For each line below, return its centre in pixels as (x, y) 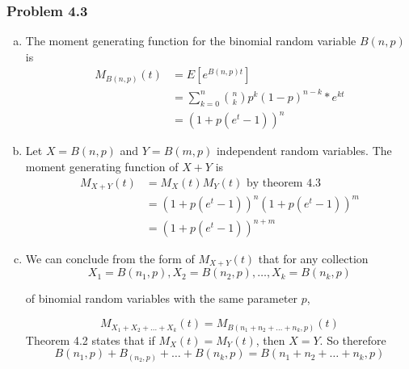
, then (270, 340)
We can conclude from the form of (110, 259)
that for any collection (313, 259)
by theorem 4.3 (284, 183)
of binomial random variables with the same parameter (162, 298)
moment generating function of (102, 166)
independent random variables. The (304, 151)
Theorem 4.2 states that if (90, 340)
